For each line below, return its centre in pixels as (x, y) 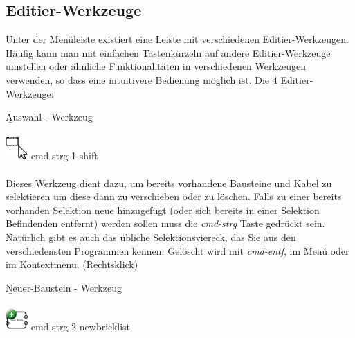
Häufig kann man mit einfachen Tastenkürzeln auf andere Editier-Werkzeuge (168, 52)
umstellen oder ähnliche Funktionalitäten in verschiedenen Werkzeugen (156, 66)
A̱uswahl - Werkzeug (49, 117)
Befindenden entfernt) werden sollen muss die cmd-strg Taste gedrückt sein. (165, 223)
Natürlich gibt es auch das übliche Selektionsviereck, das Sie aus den (151, 237)
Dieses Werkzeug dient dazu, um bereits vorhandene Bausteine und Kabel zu (169, 183)
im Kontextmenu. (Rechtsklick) (72, 264)
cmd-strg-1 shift (64, 155)
